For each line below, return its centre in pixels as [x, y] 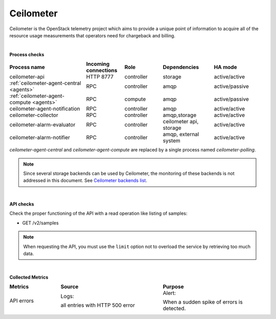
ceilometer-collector [34, 115]
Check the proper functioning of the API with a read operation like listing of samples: [98, 213]
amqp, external [181, 134]
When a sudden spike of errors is [203, 302]
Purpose [173, 287]
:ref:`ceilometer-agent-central [45, 83]
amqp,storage [180, 115]
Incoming [98, 64]
